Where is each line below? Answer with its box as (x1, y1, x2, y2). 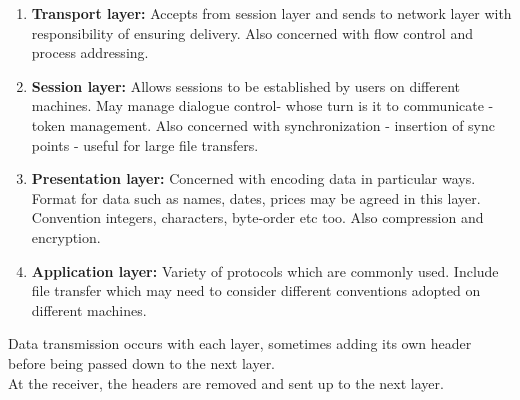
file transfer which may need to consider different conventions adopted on (31, 280, 481, 301)
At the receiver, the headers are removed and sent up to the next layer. (8, 372, 444, 393)
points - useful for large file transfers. (31, 134, 259, 155)
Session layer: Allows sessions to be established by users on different (31, 75, 461, 96)
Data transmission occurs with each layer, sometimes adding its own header (8, 333, 472, 354)
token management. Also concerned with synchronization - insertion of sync (31, 114, 495, 135)
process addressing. (31, 42, 149, 63)
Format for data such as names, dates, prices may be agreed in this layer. (31, 187, 481, 208)
